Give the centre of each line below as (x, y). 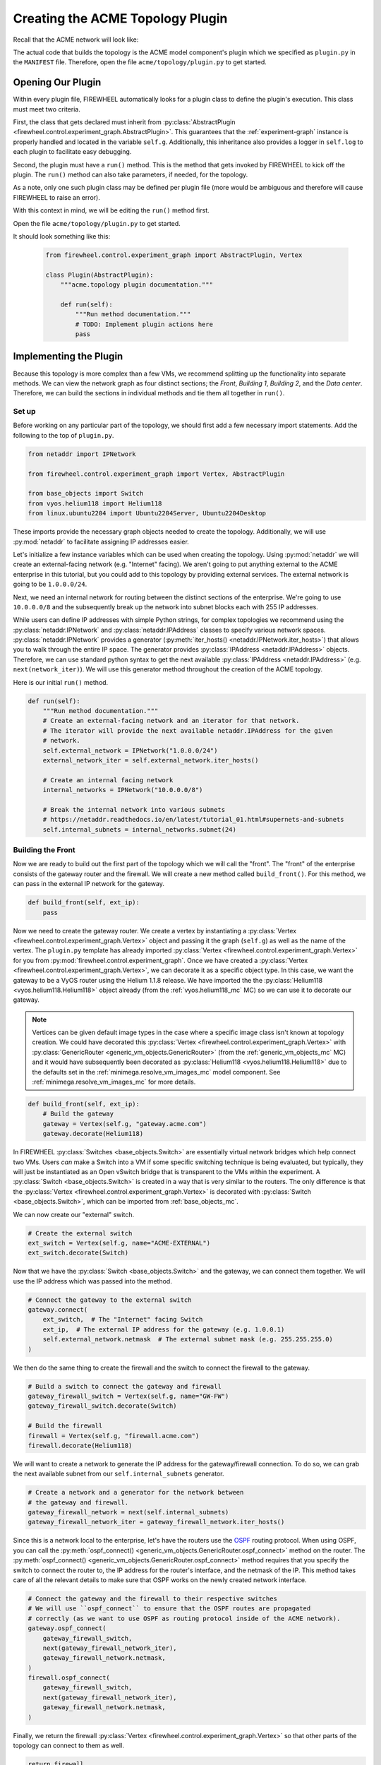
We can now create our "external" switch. (73, 1214)
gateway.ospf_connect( (67, 1628)
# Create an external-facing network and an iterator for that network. (171, 721)
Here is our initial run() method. (61, 682)
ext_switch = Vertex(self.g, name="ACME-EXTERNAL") (119, 1243)
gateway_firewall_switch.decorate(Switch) (102, 1406)
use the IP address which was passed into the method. (92, 1281)
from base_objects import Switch (86, 493)
